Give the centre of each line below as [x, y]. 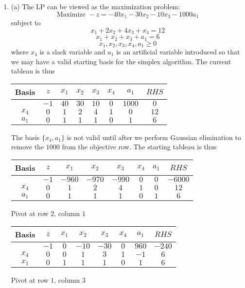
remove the [27, 147]
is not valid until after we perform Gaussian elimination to [154, 137]
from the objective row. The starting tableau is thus [139, 147]
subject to [26, 23]
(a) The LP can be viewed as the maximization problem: [96, 6]
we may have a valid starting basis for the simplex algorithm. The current [121, 61]
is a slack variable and [72, 52]
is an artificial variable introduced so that [178, 52]
